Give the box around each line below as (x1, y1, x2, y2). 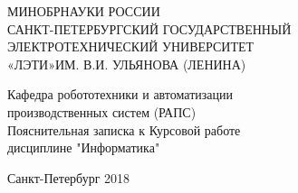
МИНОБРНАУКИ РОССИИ (7, 2, 160, 20)
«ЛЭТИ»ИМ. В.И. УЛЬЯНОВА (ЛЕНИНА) (7, 54, 246, 73)
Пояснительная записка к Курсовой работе (7, 120, 241, 139)
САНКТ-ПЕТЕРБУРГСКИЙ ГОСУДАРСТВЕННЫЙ (7, 19, 292, 38)
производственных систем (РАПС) (7, 102, 197, 121)
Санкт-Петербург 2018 (7, 168, 130, 187)
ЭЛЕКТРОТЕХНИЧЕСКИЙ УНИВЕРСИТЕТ (7, 37, 255, 56)
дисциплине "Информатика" (7, 138, 160, 157)
